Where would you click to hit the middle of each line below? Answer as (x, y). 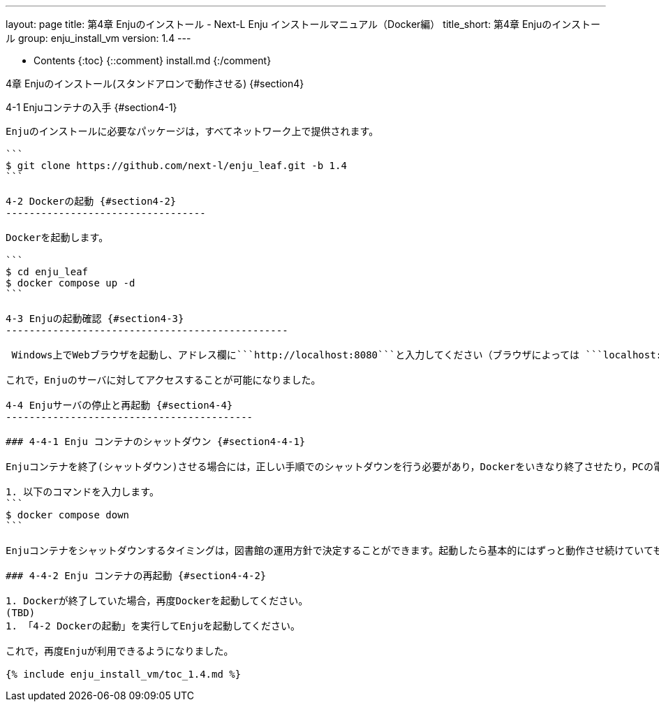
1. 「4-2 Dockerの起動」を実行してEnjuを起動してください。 (153, 626)
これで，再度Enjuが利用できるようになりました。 (120, 651)
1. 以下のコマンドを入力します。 (82, 492)
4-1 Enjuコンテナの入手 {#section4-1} (91, 107)
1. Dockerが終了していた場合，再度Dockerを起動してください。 (157, 601)
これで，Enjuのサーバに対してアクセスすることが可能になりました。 (163, 380)
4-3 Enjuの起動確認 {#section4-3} (95, 319)
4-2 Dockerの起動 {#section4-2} (91, 201)
